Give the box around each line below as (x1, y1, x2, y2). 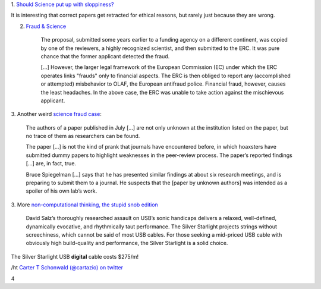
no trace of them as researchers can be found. (26, 133, 140, 140)
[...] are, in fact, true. (26, 160, 77, 167)
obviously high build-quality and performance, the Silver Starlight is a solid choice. (26, 240, 228, 247)
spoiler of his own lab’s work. (26, 187, 97, 194)
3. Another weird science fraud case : (11, 111, 102, 118)
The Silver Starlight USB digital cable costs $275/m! (11, 253, 139, 260)
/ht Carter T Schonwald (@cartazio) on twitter (11, 264, 124, 271)
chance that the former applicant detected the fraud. (40, 52, 170, 59)
